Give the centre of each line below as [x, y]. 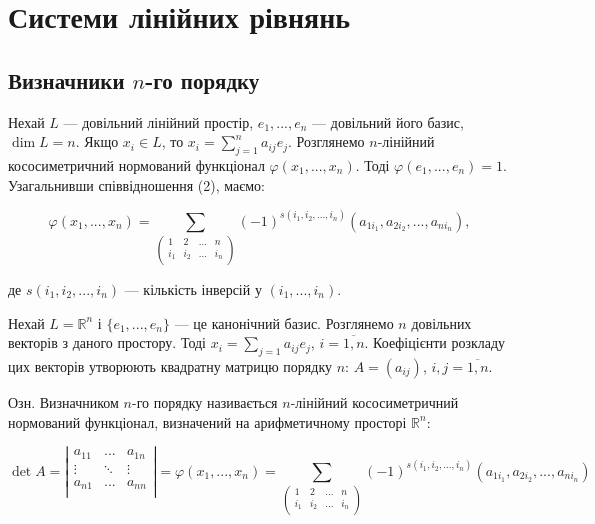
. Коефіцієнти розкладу [435, 342]
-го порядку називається [204, 401]
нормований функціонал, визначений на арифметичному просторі [207, 421]
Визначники [66, 79]
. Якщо [97, 141]
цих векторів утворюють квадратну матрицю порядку [170, 365]
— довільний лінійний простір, [158, 121]
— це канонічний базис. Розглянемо [284, 322]
